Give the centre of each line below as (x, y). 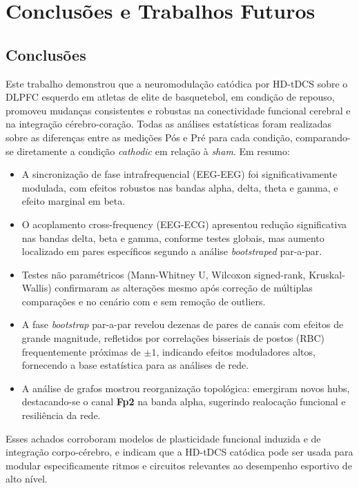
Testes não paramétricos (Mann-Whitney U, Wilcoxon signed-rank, (164, 274)
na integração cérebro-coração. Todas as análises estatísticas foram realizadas (169, 124)
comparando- (323, 137)
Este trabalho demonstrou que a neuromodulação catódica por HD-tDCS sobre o (177, 83)
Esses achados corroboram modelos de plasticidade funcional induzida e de (163, 438)
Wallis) (37, 288)
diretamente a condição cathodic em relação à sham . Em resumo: (153, 151)
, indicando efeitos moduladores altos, (236, 351)
